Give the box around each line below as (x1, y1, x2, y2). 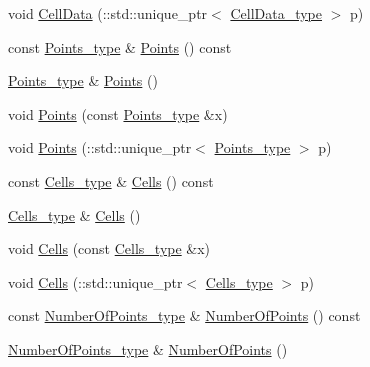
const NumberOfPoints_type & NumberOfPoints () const (8, 305, 361, 326)
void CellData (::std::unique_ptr (8, 3, 208, 23)
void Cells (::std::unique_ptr (8, 271, 183, 292)
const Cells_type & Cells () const (8, 170, 214, 191)
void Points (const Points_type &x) (8, 103, 228, 124)
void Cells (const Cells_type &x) (8, 238, 211, 259)
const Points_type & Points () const (8, 36, 232, 57)
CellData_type (230, 3, 323, 23)
